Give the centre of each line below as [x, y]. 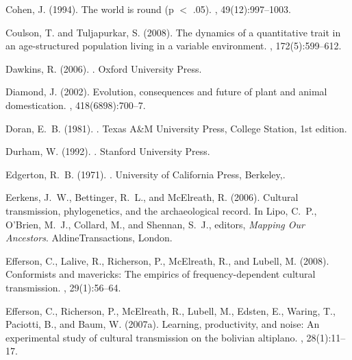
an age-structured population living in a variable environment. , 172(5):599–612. [174, 46]
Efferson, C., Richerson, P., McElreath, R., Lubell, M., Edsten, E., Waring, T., [171, 310]
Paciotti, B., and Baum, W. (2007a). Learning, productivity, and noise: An [163, 324]
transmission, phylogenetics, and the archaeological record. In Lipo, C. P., [161, 210]
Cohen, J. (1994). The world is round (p [90, 9]
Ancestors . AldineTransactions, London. [89, 238]
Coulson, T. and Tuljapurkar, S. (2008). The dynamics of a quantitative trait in [173, 32]
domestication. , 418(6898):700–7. [76, 105]
